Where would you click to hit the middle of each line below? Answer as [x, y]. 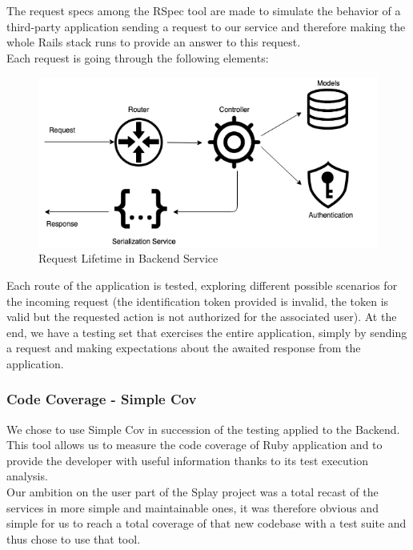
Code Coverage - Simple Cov [102, 399]
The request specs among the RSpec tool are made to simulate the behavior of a [204, 10]
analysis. [27, 476]
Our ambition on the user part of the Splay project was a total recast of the [192, 492]
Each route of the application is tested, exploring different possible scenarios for [202, 285]
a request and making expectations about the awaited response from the [184, 348]
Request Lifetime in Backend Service [128, 258]
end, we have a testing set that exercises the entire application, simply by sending [207, 332]
